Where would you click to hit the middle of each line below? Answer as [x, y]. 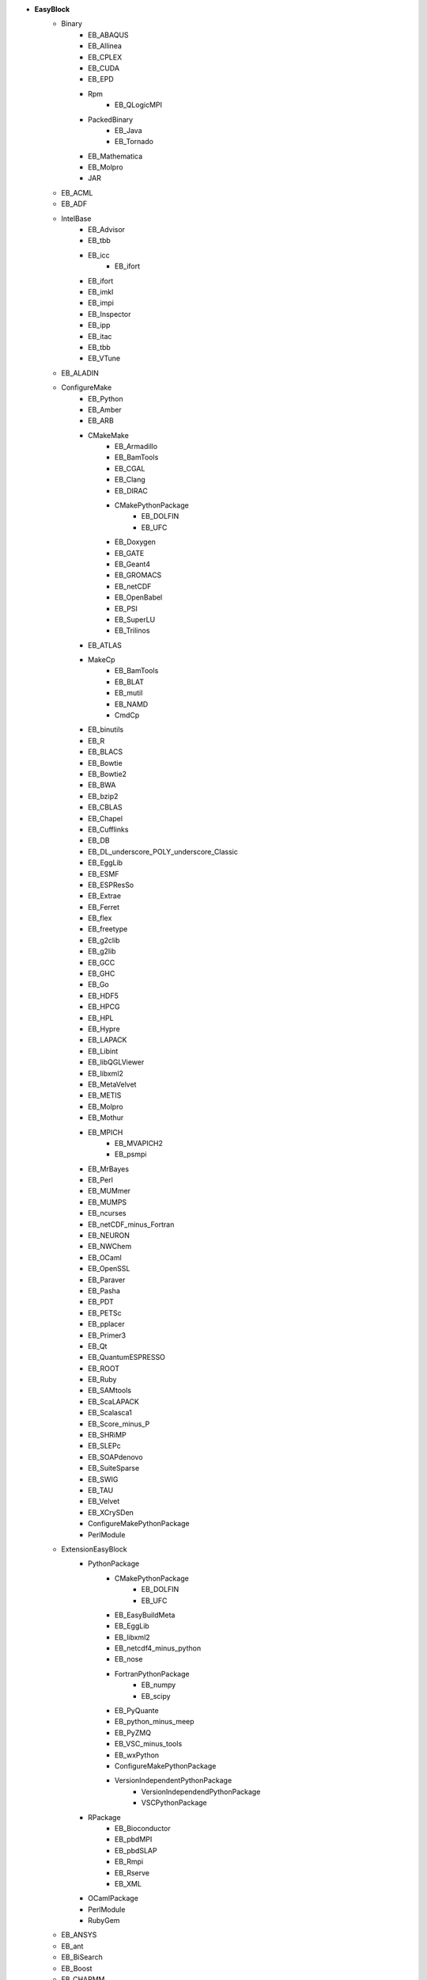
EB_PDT [101, 1302]
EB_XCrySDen [111, 1512]
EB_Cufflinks [108, 829]
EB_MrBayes [109, 1169]
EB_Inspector [110, 314]
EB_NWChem [110, 1247]
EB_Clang [130, 480]
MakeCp [102, 660]
